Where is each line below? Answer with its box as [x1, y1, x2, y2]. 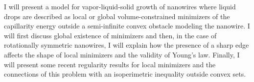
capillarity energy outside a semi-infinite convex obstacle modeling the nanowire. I [4, 21, 250, 31]
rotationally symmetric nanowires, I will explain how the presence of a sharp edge [4, 40, 249, 50]
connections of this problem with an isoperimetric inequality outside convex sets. [4, 69, 246, 79]
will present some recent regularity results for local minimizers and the [4, 59, 216, 69]
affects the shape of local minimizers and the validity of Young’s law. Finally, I [4, 49, 240, 59]
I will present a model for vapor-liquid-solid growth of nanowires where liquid [4, 1, 236, 11]
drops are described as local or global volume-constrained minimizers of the [4, 11, 230, 21]
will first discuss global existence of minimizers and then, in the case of [4, 30, 217, 40]
